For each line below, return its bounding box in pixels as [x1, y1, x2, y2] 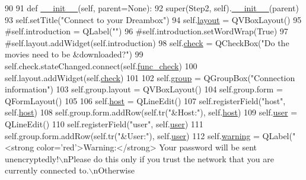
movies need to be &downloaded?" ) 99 [5, 48, 144, 60]
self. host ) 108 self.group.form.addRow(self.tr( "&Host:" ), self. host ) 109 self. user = [5, 106, 298, 118]
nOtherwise [93, 164, 135, 176]
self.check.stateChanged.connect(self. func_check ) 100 [5, 59, 197, 72]
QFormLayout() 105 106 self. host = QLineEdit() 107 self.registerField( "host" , [5, 94, 286, 107]
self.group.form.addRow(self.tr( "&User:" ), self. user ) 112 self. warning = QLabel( [5, 129, 292, 142]
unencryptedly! [5, 152, 59, 165]
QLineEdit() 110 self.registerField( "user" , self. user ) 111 [5, 117, 203, 130]
